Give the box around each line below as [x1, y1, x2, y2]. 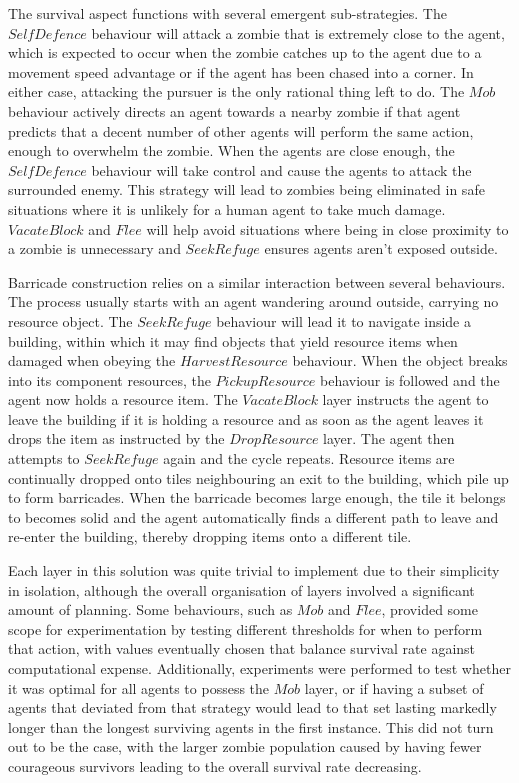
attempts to [8, 448, 80, 469]
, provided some [381, 599, 478, 620]
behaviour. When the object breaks [292, 350, 508, 371]
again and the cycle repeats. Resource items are [163, 448, 455, 469]
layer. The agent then [323, 428, 455, 449]
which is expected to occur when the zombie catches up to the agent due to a [8, 42, 482, 63]
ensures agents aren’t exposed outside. [264, 238, 498, 259]
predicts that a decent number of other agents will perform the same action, [8, 120, 474, 141]
